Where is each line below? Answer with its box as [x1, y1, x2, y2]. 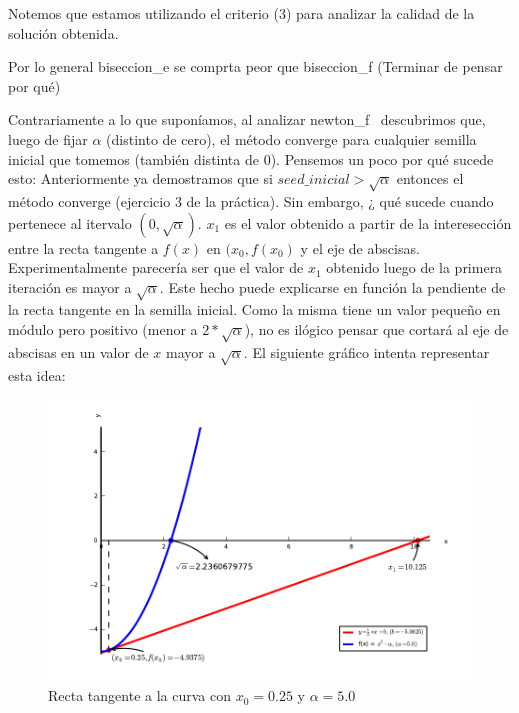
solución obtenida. [8, 22, 119, 43]
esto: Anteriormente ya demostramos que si [8, 168, 273, 189]
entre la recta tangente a [8, 237, 159, 258]
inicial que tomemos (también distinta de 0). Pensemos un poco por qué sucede [8, 148, 494, 169]
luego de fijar [8, 128, 88, 149]
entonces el [396, 168, 464, 189]
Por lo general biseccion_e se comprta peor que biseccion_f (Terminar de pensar [8, 56, 503, 77]
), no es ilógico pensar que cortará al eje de [244, 319, 509, 340]
